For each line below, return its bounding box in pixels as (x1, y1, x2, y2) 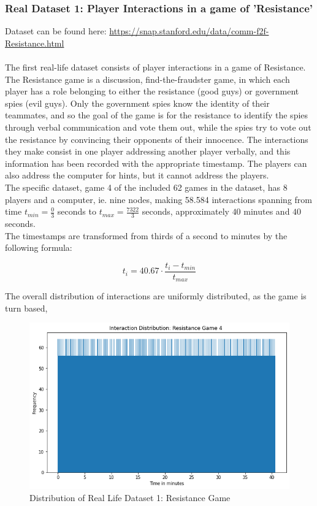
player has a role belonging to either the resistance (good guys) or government (5, 85, 299, 98)
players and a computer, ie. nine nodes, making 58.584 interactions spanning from (5, 193, 312, 205)
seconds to (57, 205, 96, 218)
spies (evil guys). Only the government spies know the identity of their (5, 96, 270, 109)
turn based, (5, 301, 48, 314)
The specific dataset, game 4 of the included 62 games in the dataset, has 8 (5, 180, 288, 193)
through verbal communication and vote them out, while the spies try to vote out (5, 120, 311, 133)
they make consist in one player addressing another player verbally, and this (5, 145, 291, 158)
